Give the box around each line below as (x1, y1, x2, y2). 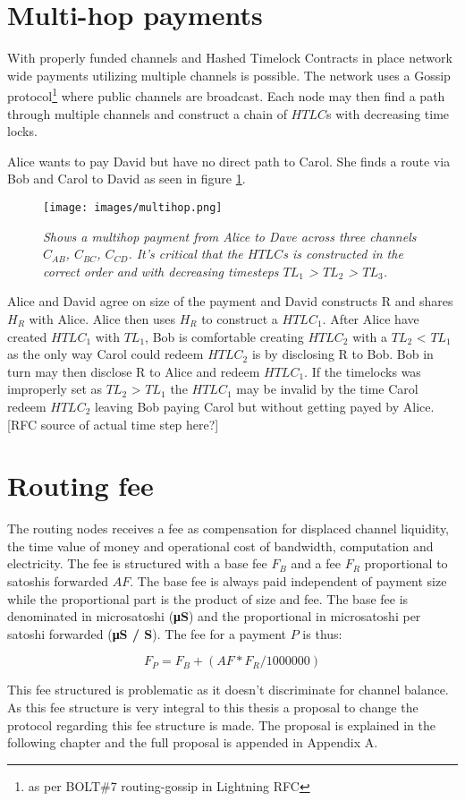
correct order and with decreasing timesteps (43, 261, 279, 280)
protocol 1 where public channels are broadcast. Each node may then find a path (7, 84, 445, 105)
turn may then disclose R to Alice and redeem (7, 362, 260, 380)
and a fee (291, 554, 341, 573)
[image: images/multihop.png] (43, 200, 223, 214)
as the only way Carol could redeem (7, 345, 204, 363)
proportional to (364, 554, 448, 573)
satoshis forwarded (7, 572, 109, 591)
